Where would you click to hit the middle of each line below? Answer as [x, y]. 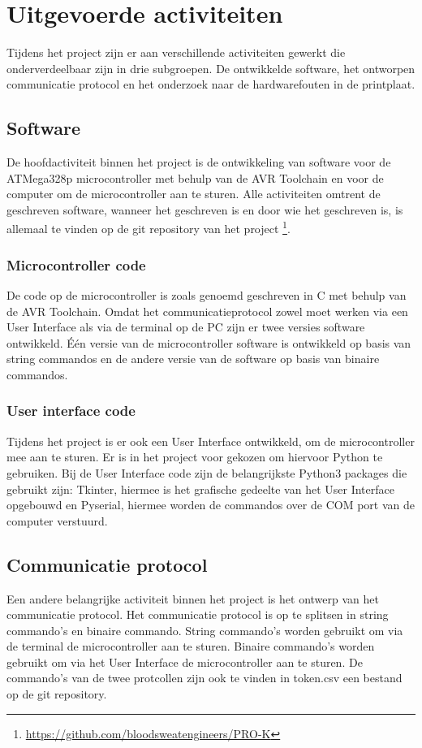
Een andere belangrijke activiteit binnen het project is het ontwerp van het [193, 598]
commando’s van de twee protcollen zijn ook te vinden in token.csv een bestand [205, 678]
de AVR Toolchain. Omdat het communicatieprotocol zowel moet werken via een [207, 311]
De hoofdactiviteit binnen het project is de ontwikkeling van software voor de [199, 162]
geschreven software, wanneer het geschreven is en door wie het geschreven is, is [205, 209]
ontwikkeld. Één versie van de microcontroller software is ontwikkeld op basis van [209, 342]
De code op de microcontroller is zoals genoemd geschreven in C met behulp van [207, 294]
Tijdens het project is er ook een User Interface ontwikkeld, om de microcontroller [211, 441]
